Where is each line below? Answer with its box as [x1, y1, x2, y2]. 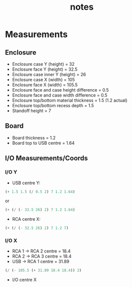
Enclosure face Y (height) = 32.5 [12, 66, 78, 72]
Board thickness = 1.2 [12, 134, 56, 140]
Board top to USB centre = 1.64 [12, 140, 75, 146]
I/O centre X [12, 277, 37, 283]
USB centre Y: [12, 180, 40, 186]
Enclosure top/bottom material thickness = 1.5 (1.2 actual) [12, 97, 128, 103]
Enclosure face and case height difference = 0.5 [12, 87, 109, 93]
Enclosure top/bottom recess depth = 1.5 [12, 103, 94, 108]
